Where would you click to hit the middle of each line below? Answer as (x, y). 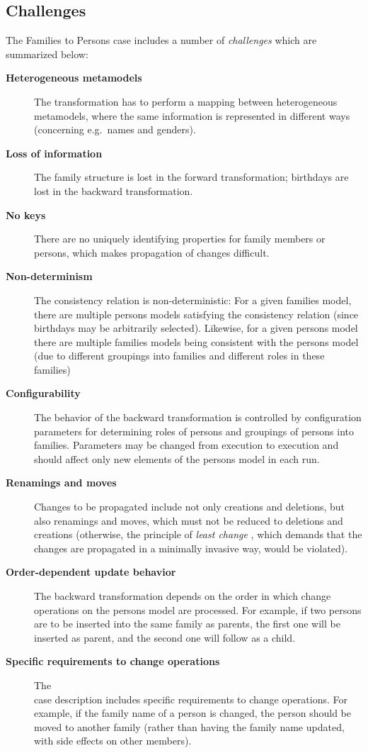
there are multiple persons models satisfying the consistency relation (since (196, 314)
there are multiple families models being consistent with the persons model (196, 341)
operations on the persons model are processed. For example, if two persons (198, 609)
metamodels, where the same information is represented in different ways (192, 115)
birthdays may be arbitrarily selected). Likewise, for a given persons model (196, 328)
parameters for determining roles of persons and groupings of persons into (194, 431)
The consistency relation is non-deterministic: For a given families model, (193, 300)
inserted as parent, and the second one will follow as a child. (165, 637)
